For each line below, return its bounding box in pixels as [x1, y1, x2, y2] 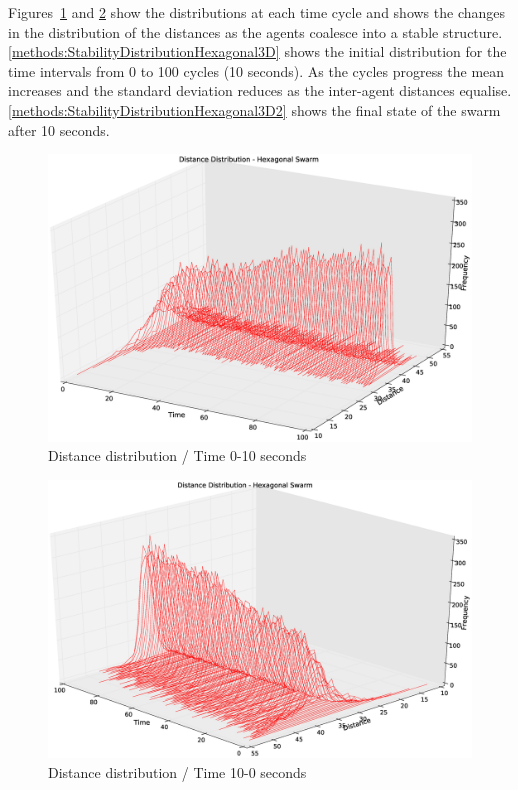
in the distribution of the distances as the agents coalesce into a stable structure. [8, 21, 503, 42]
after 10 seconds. [8, 119, 110, 140]
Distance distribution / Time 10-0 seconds [48, 761, 307, 782]
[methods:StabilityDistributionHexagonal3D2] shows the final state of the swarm [8, 99, 501, 120]
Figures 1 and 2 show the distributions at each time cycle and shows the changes [8, 2, 506, 22]
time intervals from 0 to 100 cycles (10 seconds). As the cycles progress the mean [8, 60, 505, 81]
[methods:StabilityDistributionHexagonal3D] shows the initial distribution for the [8, 41, 507, 62]
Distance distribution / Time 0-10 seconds [48, 445, 307, 466]
